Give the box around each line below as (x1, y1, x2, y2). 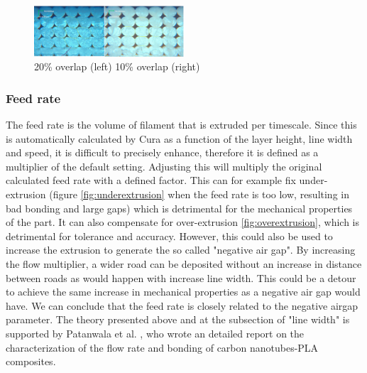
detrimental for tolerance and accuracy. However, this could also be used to (6, 228, 333, 243)
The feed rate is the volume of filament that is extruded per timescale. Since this (6, 117, 357, 132)
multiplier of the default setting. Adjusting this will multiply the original (6, 158, 322, 173)
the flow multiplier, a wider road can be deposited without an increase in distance (6, 256, 362, 271)
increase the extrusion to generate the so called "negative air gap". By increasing (6, 242, 356, 257)
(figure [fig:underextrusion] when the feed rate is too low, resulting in (49, 187, 349, 201)
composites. (6, 354, 56, 369)
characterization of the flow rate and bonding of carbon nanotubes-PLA (6, 340, 319, 355)
